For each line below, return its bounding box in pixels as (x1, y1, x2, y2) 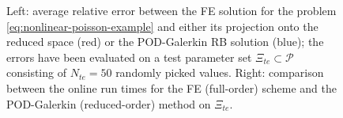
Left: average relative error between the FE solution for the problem (6, 2, 337, 18)
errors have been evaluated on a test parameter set (6, 48, 252, 65)
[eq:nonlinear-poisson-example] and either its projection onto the (6, 17, 318, 34)
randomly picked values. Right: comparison (115, 64, 324, 81)
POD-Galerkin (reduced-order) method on (6, 95, 211, 112)
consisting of (6, 64, 66, 81)
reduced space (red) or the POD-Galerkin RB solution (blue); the (6, 33, 324, 50)
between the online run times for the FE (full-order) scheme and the (6, 79, 337, 96)
